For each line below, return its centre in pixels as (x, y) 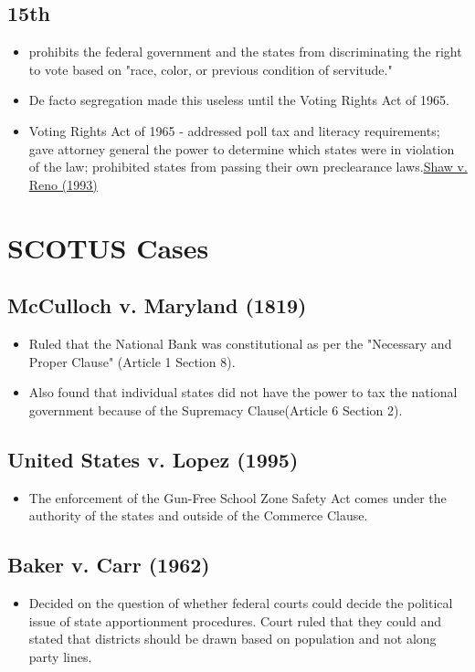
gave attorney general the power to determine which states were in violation (242, 148)
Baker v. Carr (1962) (109, 565)
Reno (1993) (63, 184)
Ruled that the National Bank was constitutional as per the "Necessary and (240, 343)
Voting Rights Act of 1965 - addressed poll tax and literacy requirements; (234, 130)
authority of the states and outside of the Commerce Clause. (198, 515)
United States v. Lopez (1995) (153, 459)
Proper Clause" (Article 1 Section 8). (132, 361)
